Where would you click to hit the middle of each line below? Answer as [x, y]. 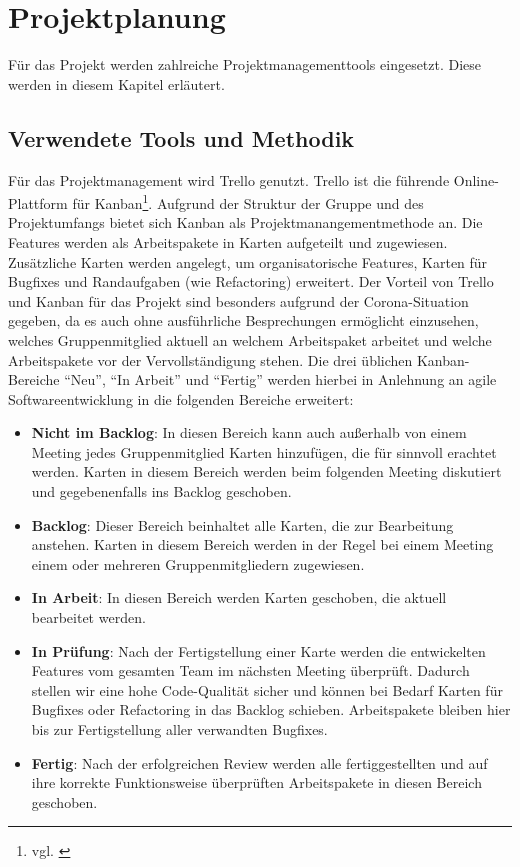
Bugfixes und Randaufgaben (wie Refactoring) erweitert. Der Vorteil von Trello [251, 281]
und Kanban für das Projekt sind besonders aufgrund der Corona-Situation [238, 300]
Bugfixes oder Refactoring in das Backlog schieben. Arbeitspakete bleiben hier [271, 709]
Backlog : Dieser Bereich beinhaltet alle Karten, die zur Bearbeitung [242, 524]
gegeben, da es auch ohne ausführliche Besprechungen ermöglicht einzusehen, [243, 320]
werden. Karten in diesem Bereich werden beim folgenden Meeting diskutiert [266, 471]
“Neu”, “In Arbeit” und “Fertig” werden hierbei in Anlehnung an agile [280, 379]
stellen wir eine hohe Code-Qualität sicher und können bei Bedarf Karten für [267, 689]
